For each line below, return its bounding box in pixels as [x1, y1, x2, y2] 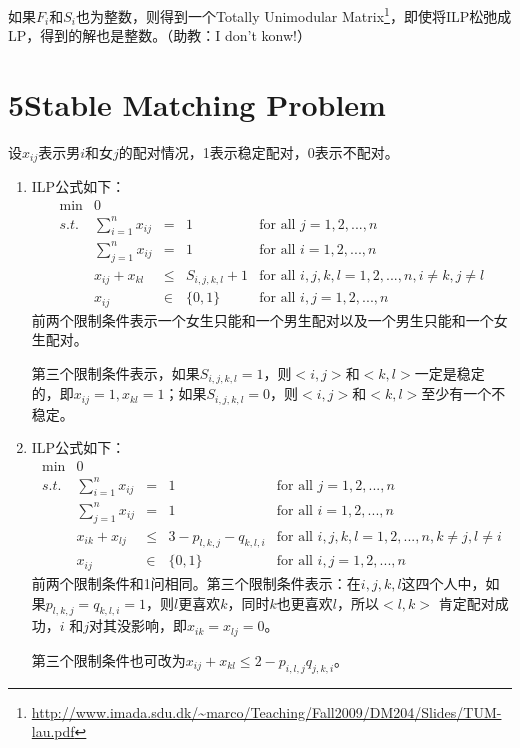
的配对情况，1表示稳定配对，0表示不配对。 [118, 141, 399, 162]
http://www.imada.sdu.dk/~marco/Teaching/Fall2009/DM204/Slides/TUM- [31, 701, 502, 722]
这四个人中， [401, 572, 486, 593]
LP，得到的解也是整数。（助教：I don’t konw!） [8, 25, 311, 46]
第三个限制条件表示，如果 [31, 362, 200, 383]
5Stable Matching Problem [8, 84, 386, 125]
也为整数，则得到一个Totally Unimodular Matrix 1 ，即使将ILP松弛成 [75, 3, 512, 26]
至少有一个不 [421, 383, 506, 404]
